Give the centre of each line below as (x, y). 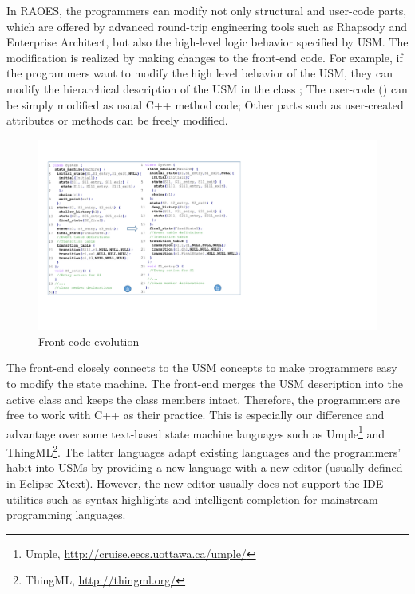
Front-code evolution (89, 341)
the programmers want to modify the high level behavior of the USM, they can (200, 73)
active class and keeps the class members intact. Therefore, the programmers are (204, 399)
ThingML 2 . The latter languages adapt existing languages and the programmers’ (204, 451)
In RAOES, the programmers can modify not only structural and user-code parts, (207, 10)
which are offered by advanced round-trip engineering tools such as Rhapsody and (207, 26)
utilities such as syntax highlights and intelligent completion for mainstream (192, 499)
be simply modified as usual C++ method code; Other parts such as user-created (205, 104)
